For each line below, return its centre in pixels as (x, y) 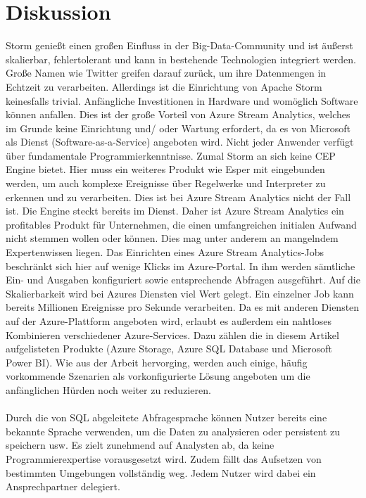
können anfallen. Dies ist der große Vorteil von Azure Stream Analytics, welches (178, 114)
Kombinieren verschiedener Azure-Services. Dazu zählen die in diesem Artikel (172, 334)
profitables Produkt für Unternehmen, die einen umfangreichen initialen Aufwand (181, 224)
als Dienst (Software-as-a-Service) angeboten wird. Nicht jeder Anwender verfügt (180, 142)
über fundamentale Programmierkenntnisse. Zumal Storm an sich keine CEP (171, 155)
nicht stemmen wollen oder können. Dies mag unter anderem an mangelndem (172, 238)
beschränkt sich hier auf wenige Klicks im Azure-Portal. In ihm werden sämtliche (181, 266)
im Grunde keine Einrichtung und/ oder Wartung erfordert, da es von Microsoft (178, 128)
